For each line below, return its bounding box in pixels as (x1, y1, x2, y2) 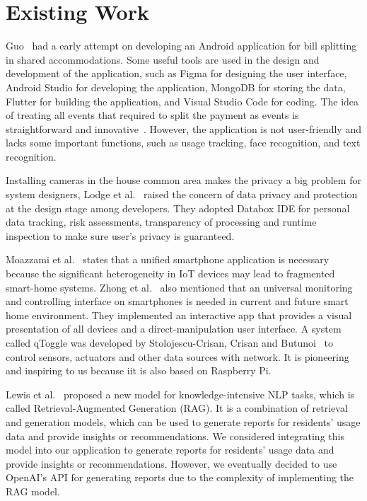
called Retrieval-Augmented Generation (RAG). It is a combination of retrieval (6, 401, 348, 415)
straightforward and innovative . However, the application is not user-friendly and (6, 121, 361, 136)
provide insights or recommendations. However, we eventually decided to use (6, 456, 337, 471)
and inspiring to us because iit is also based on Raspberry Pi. (6, 363, 272, 378)
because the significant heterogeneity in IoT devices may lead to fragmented (6, 266, 335, 281)
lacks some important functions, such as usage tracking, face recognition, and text (6, 135, 361, 150)
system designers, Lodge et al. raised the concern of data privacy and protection (6, 187, 358, 202)
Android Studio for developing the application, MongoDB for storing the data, (6, 79, 346, 94)
